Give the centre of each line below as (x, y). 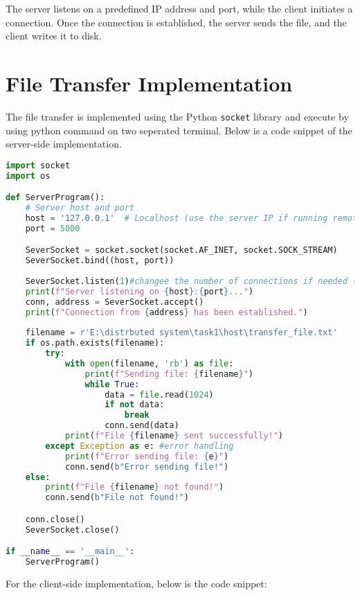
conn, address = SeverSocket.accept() (115, 302)
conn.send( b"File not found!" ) (117, 498)
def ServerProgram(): (55, 198)
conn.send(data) (142, 426)
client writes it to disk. (54, 36)
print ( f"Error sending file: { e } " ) (147, 456)
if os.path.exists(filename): (95, 343)
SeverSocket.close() (72, 530)
